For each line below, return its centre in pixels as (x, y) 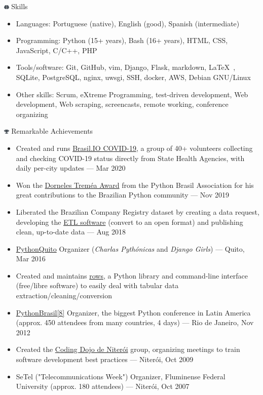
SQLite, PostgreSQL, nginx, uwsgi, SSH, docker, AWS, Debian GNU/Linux (133, 77)
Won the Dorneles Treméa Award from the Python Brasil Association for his (135, 185)
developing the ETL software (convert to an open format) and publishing (129, 222)
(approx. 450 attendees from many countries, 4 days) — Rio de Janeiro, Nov (135, 322)
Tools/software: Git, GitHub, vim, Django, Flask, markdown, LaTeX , (126, 67)
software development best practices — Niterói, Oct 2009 (105, 359)
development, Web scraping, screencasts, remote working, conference (122, 104)
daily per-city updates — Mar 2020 (71, 168)
